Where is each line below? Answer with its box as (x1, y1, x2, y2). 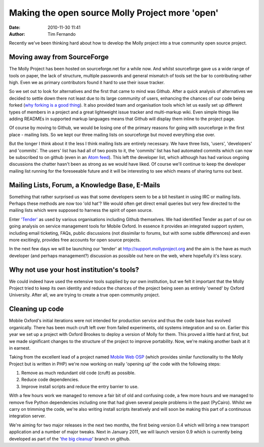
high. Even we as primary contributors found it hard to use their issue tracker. (9, 80, 165, 86)
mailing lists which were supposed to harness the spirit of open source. (9, 207, 153, 213)
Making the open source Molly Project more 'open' (9, 7, 219, 18)
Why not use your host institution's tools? (9, 266, 139, 274)
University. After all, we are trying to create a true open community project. (9, 292, 160, 298)
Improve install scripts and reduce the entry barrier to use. (21, 383, 139, 389)
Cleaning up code (9, 305, 64, 313)
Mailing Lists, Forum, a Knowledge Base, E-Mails (9, 181, 160, 189)
